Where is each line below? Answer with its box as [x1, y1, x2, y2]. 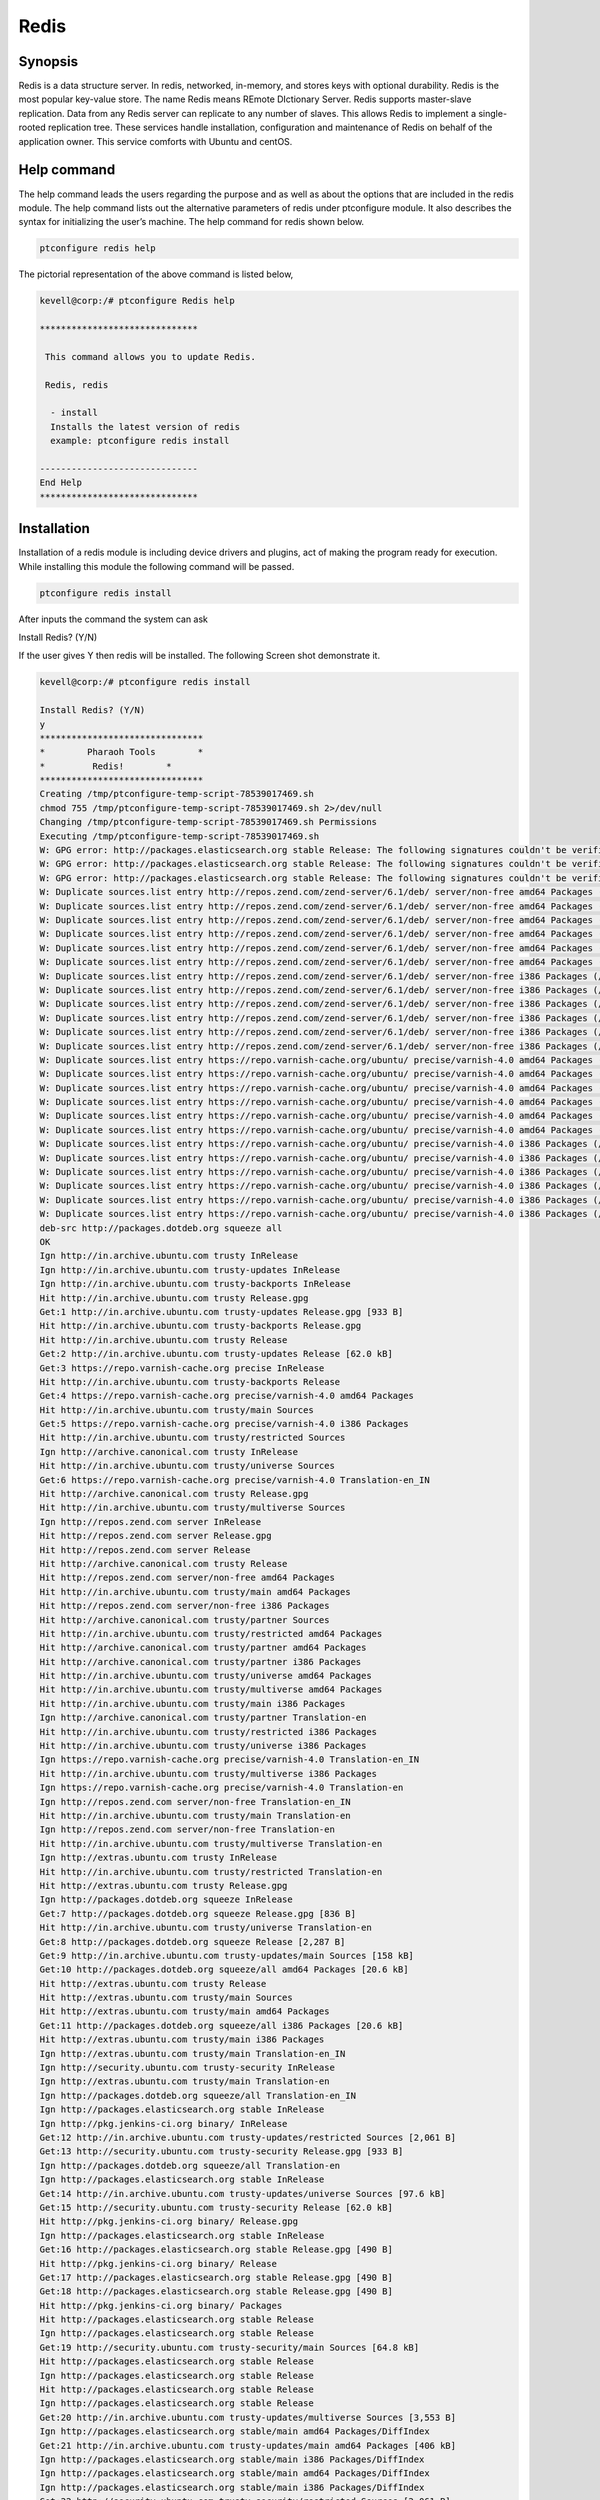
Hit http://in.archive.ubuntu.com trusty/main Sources [39, 1404, 314, 1415]
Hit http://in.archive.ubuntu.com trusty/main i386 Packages [39, 1698, 346, 1709]
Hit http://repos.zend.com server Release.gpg [39, 1530, 272, 1542]
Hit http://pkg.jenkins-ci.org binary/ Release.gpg [39, 2216, 299, 2227]
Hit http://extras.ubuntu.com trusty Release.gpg [39, 1880, 288, 1891]
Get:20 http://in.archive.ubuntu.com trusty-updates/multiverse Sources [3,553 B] [39, 2411, 457, 2423]
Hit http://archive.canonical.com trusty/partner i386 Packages [39, 1656, 362, 1667]
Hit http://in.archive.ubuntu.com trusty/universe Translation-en [39, 1922, 372, 1934]
